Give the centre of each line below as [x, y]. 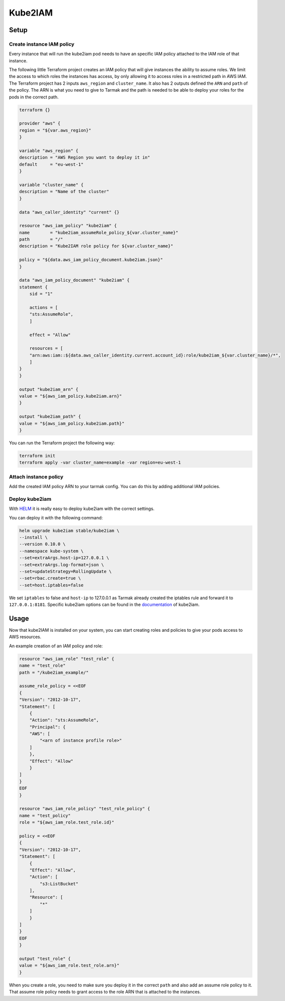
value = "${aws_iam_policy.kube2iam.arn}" [71, 396]
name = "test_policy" [45, 815]
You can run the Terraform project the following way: [62, 443]
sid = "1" [41, 294]
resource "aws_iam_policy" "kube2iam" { [68, 226]
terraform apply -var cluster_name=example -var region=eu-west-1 [100, 463]
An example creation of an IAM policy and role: [56, 646]
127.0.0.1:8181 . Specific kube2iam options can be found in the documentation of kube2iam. [104, 604]
